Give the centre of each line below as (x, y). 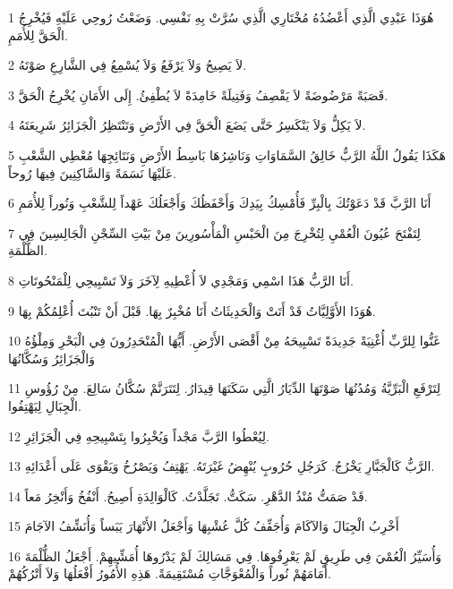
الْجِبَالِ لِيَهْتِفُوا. (45, 405)
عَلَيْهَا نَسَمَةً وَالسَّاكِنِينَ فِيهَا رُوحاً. (92, 172)
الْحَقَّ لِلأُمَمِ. (38, 34)
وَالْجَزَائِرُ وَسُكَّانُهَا (51, 358)
